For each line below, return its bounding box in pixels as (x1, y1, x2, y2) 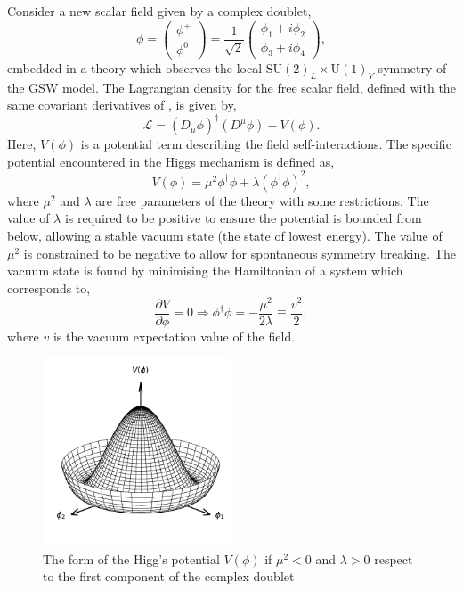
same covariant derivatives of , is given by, (7, 95, 237, 114)
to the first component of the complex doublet (43, 567, 295, 586)
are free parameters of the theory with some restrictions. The (95, 191, 429, 209)
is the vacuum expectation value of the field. (53, 326, 296, 345)
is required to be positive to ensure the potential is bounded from (64, 209, 422, 227)
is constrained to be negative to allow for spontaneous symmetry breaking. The (23, 243, 456, 262)
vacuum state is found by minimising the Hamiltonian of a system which (7, 261, 403, 280)
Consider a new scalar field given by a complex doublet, (7, 2, 312, 20)
